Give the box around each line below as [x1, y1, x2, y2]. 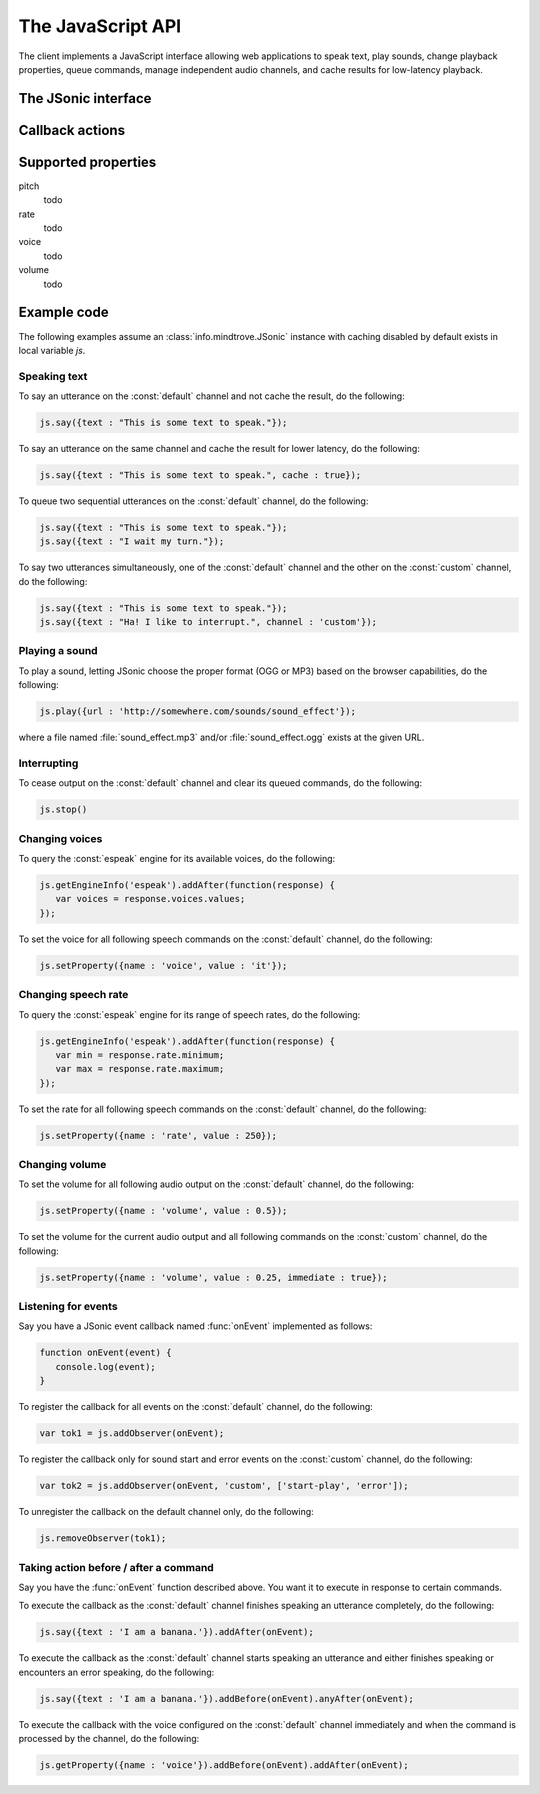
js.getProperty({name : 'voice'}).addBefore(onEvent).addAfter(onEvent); [39, 1759, 409, 1770]
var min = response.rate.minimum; [55, 1049, 225, 1060]
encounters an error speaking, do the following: [18, 1666, 215, 1678]
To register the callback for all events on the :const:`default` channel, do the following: [18, 1401, 374, 1413]
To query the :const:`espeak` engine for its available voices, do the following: [18, 853, 336, 865]
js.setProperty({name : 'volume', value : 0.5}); [39, 1205, 288, 1217]
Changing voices [18, 831, 103, 845]
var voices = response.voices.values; [55, 893, 246, 905]
